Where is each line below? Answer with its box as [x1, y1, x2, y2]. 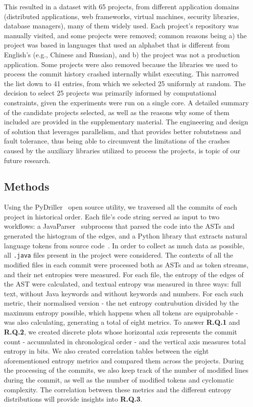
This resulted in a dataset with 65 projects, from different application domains [4, 1, 239, 11]
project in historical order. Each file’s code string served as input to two [4, 211, 220, 221]
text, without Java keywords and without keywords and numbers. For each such [4, 288, 244, 298]
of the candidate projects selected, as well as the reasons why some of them [4, 107, 230, 117]
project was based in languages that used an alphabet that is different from [4, 40, 230, 50]
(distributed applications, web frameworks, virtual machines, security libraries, [4, 11, 239, 21]
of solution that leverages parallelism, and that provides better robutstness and [4, 126, 241, 136]
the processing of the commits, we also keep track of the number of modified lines [4, 365, 249, 375]
